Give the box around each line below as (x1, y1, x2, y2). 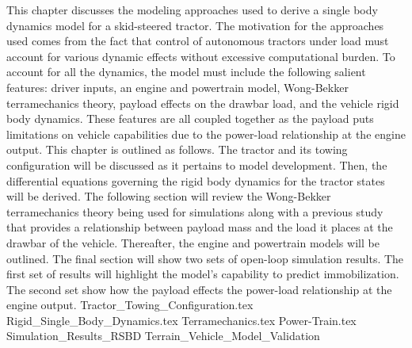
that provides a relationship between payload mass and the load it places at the (6, 219, 393, 235)
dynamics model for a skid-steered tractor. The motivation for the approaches (6, 17, 384, 33)
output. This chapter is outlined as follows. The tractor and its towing (6, 141, 348, 158)
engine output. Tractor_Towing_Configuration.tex (6, 296, 254, 313)
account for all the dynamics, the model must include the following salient (6, 63, 366, 80)
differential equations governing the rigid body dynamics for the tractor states (6, 172, 385, 189)
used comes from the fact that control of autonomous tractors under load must (6, 33, 389, 49)
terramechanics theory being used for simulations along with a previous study (6, 203, 383, 220)
